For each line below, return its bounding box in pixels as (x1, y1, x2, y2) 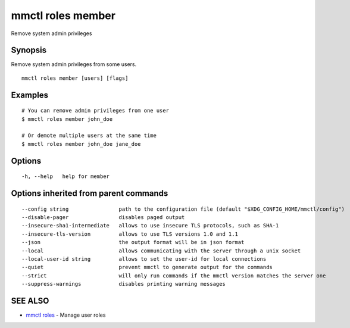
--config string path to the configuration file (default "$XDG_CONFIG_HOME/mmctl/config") (21, 205, 345, 213)
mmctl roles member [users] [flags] (21, 74, 129, 82)
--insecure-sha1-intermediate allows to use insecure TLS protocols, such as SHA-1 (21, 222, 279, 229)
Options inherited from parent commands (11, 188, 168, 199)
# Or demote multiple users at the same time (21, 132, 157, 139)
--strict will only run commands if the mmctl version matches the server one (21, 272, 326, 279)
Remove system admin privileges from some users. (11, 61, 137, 68)
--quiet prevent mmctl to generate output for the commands (21, 264, 273, 271)
